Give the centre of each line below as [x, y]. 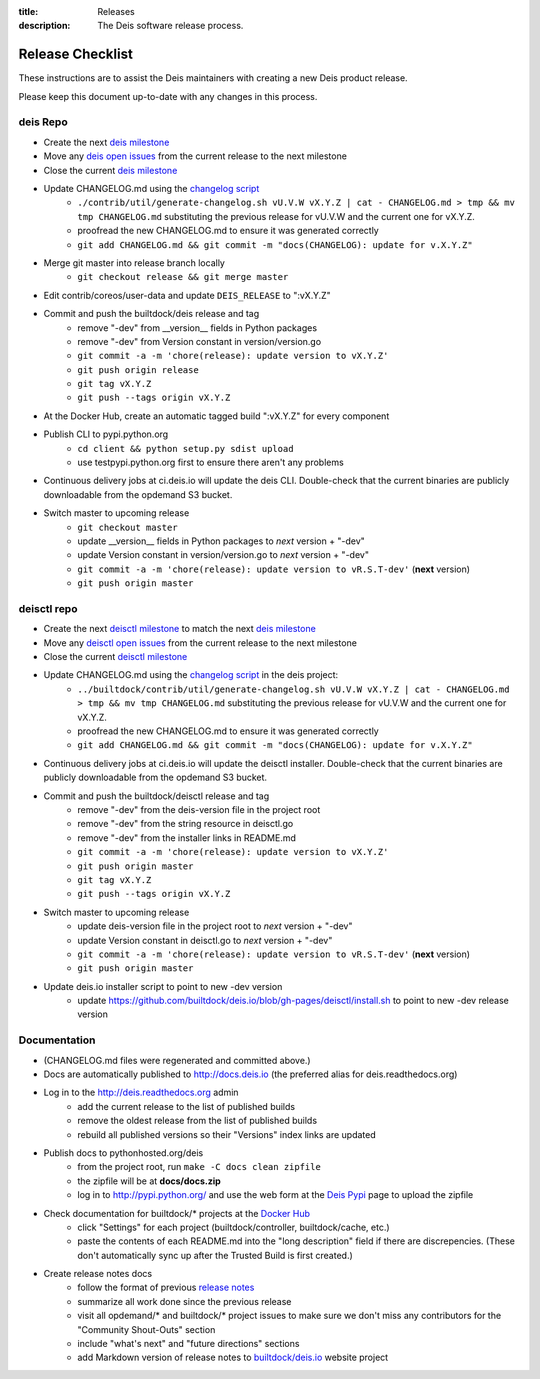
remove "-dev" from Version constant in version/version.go [199, 341]
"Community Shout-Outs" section [146, 1329]
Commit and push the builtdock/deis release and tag [151, 314]
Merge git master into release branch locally [134, 262]
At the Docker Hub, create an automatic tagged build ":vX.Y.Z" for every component [216, 416]
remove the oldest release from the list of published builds [197, 1121]
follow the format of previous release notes [166, 1287]
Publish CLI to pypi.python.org [106, 434]
